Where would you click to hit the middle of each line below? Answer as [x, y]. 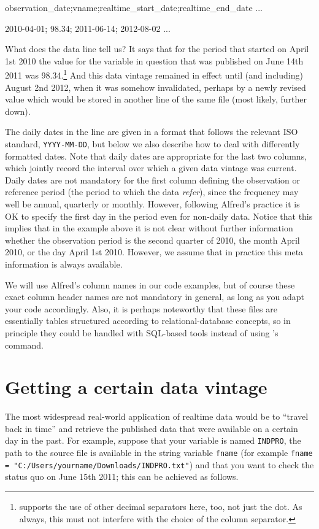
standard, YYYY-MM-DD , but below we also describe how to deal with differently [152, 144]
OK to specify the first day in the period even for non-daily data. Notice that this [159, 216]
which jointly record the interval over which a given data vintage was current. [151, 168]
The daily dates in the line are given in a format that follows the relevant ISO [152, 132]
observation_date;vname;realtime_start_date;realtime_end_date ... [134, 7]
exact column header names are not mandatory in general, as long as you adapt [155, 297]
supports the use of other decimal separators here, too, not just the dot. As [161, 507]
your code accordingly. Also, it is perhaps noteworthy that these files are [141, 308]
